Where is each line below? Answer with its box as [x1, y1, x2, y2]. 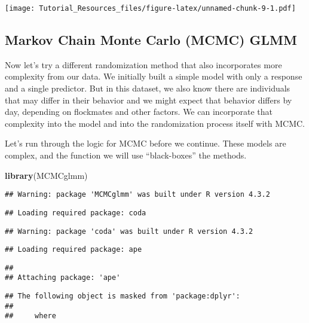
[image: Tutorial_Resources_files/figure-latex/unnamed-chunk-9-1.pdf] [5, 4, 296, 13]
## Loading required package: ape [5, 245, 142, 254]
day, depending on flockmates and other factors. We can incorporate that [5, 105, 273, 118]
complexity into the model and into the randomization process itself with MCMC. [5, 117, 305, 129]
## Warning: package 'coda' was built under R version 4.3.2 [5, 227, 253, 236]
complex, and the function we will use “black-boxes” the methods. [5, 149, 247, 161]
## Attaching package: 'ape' [5, 273, 121, 282]
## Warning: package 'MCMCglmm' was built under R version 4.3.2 [5, 190, 270, 199]
